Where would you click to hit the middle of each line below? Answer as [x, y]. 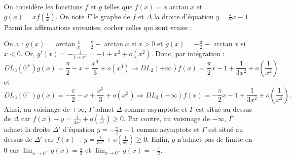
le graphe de [112, 16]
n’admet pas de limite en [215, 139]
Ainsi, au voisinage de [37, 109]
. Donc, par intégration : [188, 53]
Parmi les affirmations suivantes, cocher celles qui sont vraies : [98, 27]
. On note [70, 16]
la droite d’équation [184, 16]
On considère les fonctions [43, 6]
